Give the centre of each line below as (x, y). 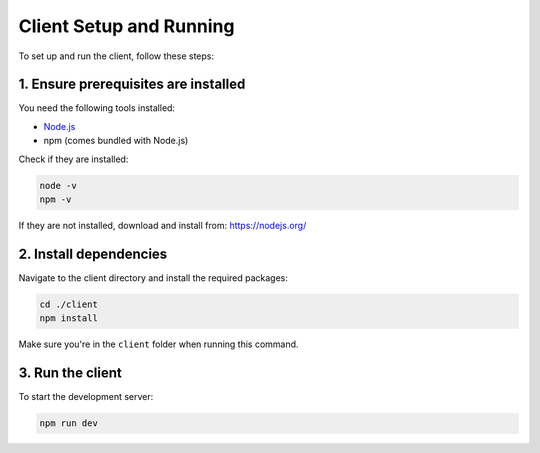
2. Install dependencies (93, 253)
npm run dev (69, 423)
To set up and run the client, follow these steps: (116, 56)
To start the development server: (86, 397)
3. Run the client (70, 373)
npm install (69, 318)
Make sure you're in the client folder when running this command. (158, 344)
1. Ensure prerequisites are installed (132, 84)
